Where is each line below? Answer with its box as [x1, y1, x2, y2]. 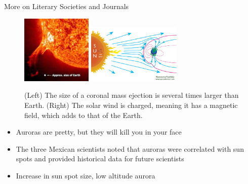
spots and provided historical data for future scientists [16, 153, 184, 164]
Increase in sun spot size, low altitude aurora [16, 170, 155, 180]
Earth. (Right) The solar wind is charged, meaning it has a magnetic [24, 100, 238, 110]
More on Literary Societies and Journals [4, 1, 129, 11]
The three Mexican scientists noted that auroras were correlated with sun [16, 143, 244, 154]
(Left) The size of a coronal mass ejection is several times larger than [24, 90, 239, 100]
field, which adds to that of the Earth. [24, 109, 143, 120]
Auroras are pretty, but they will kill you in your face [16, 127, 182, 137]
